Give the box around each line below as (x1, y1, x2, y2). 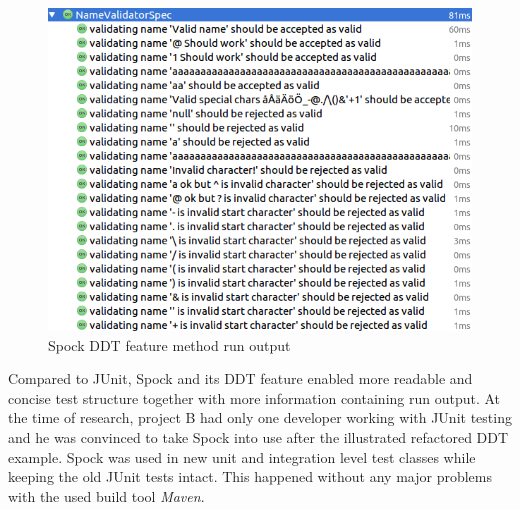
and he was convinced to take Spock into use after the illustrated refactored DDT (8, 427, 509, 448)
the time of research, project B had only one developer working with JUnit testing (8, 407, 512, 428)
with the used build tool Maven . (8, 485, 205, 506)
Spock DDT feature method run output (48, 334, 291, 355)
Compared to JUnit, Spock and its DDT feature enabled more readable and (8, 368, 473, 389)
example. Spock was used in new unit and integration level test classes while (8, 446, 476, 467)
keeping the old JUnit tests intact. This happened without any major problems (8, 466, 492, 487)
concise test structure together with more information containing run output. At (8, 387, 501, 408)
